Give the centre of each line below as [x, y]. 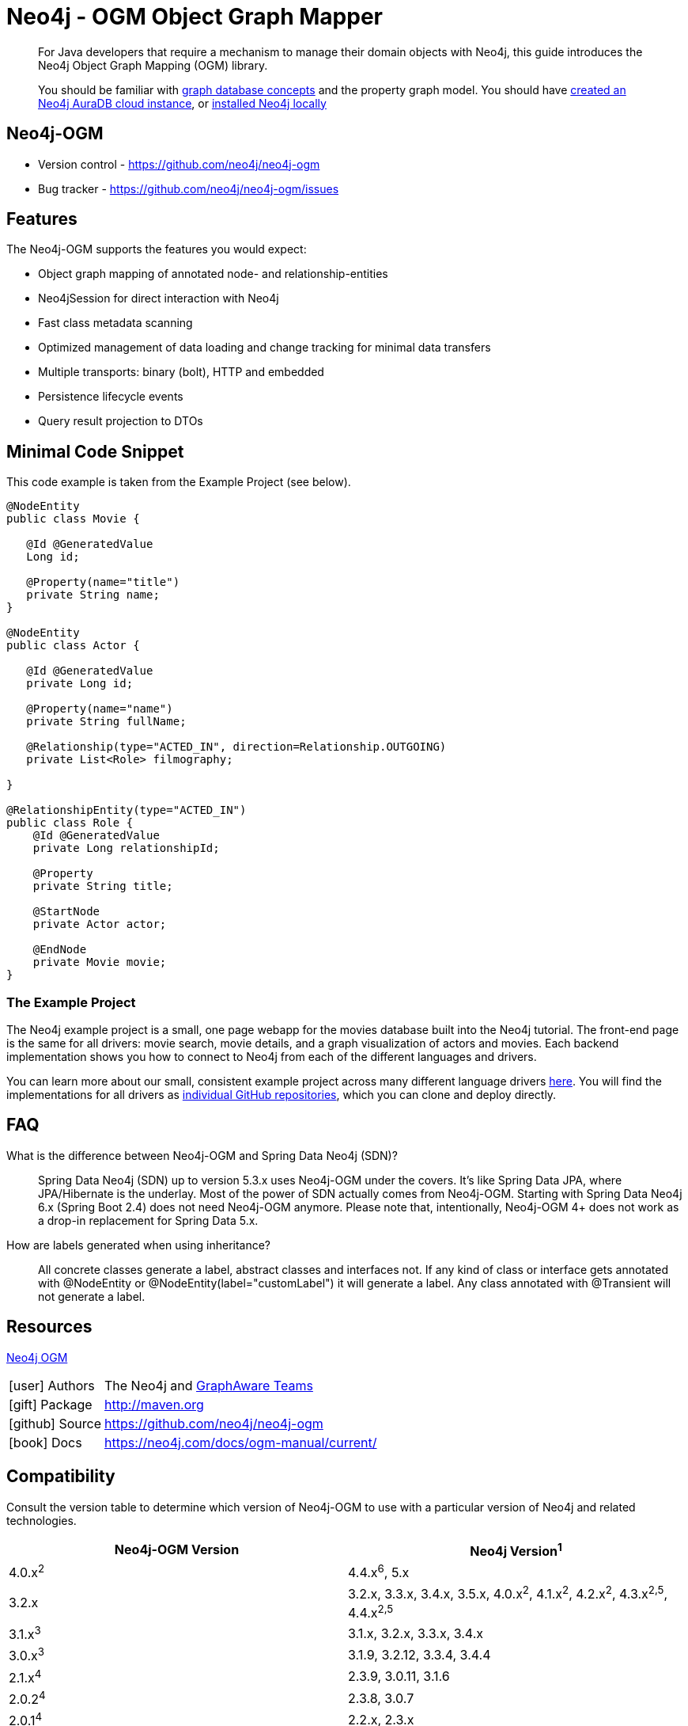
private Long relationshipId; [126, 848]
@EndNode [60, 950]
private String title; [103, 886]
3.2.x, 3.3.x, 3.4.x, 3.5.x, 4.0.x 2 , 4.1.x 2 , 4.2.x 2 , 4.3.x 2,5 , [508, 1593]
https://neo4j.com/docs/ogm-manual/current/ [241, 1442]
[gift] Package [51, 1404]
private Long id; [80, 684]
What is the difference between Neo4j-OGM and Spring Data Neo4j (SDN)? [202, 1155]
